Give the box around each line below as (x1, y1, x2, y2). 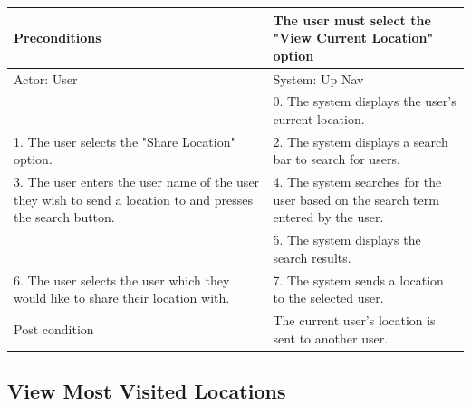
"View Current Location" (273, 28, 434, 47)
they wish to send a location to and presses (14, 189, 254, 208)
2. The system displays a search (273, 131, 448, 150)
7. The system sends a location (273, 270, 444, 289)
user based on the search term (273, 189, 439, 208)
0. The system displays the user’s (273, 92, 457, 111)
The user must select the (273, 10, 431, 29)
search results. (273, 247, 351, 266)
